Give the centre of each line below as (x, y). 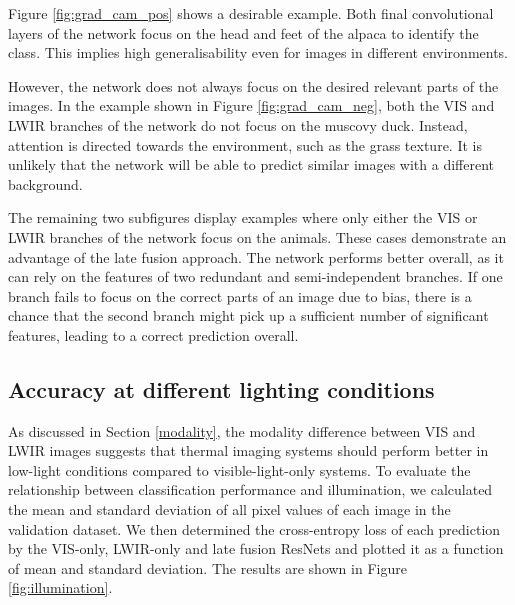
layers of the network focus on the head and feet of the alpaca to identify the (243, 32)
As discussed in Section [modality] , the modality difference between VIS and (242, 430)
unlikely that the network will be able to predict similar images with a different (251, 164)
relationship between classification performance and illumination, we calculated (250, 489)
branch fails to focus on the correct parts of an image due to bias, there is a (240, 295)
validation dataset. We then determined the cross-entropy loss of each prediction (254, 528)
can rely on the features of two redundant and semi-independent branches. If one (255, 276)
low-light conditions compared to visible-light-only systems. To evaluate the (239, 469)
